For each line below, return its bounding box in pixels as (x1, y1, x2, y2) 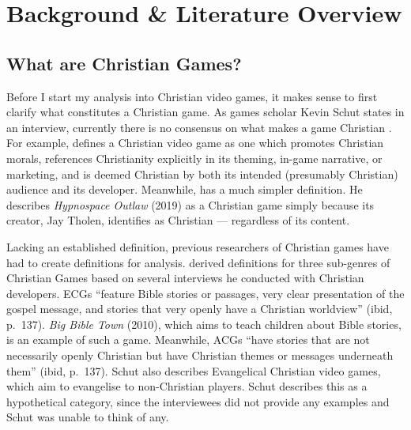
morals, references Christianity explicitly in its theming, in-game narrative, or (6, 149, 383, 166)
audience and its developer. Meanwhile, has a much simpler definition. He (6, 181, 363, 198)
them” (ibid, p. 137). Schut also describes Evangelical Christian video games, (6, 362, 381, 379)
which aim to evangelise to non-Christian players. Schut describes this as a (6, 378, 368, 394)
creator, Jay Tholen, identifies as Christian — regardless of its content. (6, 212, 350, 228)
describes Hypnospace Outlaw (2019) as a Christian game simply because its (6, 196, 375, 213)
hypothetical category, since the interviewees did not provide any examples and (6, 393, 390, 409)
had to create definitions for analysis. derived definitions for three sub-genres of (6, 254, 390, 270)
